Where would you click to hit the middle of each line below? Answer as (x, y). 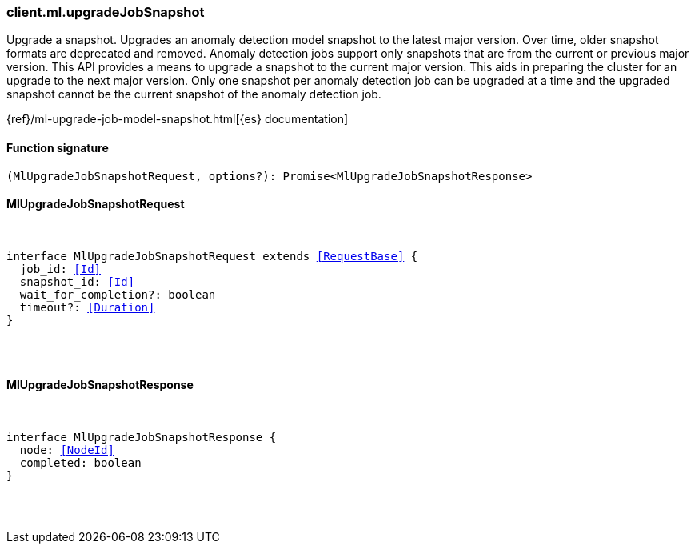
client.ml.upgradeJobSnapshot (106, 12)
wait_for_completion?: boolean (118, 294)
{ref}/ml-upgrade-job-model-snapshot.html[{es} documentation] (178, 119)
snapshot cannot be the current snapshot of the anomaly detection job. (194, 94)
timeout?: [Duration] (87, 307)
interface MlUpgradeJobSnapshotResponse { (142, 438)
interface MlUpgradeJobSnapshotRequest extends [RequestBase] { (212, 256)
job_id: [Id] (60, 269)
